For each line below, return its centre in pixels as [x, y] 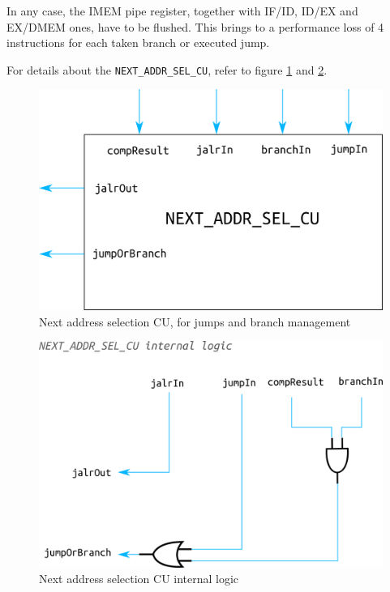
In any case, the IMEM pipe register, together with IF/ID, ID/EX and [182, 11]
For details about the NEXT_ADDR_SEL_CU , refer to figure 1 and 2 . [167, 69]
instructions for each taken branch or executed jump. [138, 43]
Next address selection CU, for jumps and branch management [195, 321]
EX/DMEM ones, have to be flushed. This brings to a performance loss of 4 [195, 26]
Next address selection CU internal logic [139, 579]
